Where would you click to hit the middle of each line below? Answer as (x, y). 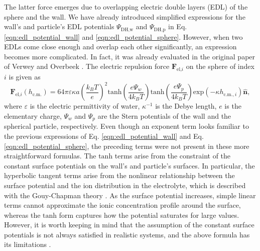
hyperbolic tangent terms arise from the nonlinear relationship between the (119, 175)
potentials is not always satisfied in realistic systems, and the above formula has (127, 234)
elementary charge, (33, 115)
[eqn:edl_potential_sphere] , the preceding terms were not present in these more (127, 146)
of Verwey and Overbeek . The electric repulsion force (87, 66)
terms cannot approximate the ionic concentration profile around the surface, (122, 205)
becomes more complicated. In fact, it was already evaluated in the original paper (130, 56)
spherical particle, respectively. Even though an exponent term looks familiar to (126, 126)
